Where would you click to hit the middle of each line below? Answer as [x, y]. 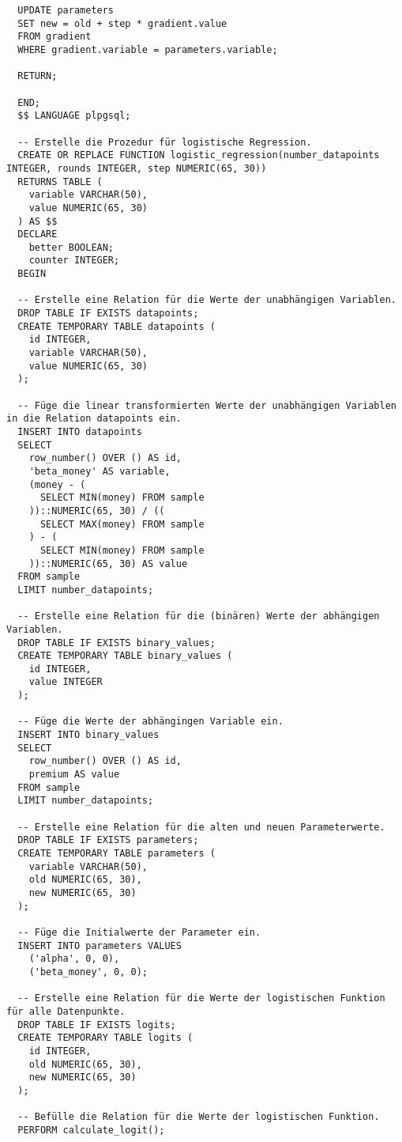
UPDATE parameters [66, 10]
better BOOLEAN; [71, 247]
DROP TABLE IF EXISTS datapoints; [108, 314]
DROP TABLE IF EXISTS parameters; [108, 840]
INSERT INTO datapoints [80, 432]
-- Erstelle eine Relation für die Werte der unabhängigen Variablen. [207, 300]
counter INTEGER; [74, 261]
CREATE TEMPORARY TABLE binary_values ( [125, 656]
